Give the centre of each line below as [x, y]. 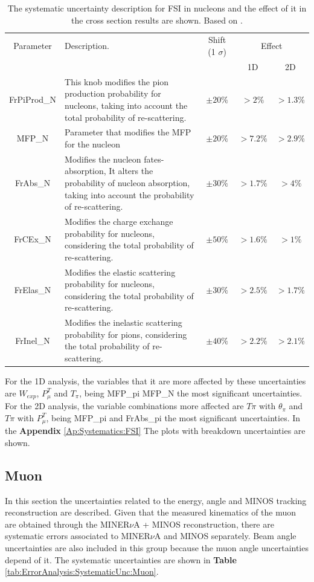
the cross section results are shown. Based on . [157, 20]
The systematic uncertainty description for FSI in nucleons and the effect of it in [157, 8]
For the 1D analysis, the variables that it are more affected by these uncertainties [155, 381]
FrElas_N [33, 290]
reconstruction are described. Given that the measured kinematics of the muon [151, 512]
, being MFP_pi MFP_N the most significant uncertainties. [191, 393]
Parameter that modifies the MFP [128, 132]
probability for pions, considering [126, 334]
